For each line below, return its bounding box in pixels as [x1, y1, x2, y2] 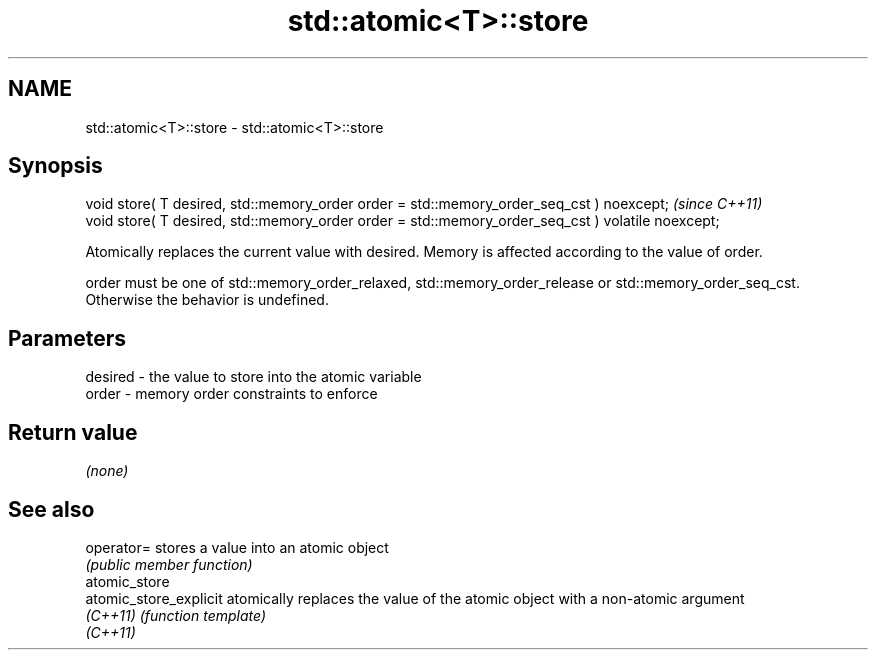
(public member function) [85, 555, 253, 573]
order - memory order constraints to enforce [85, 385, 378, 403]
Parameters [8, 325, 126, 351]
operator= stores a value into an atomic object [85, 538, 389, 556]
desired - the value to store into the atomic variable [85, 368, 422, 386]
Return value [8, 419, 138, 445]
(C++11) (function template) [85, 606, 267, 624]
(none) [85, 462, 129, 480]
